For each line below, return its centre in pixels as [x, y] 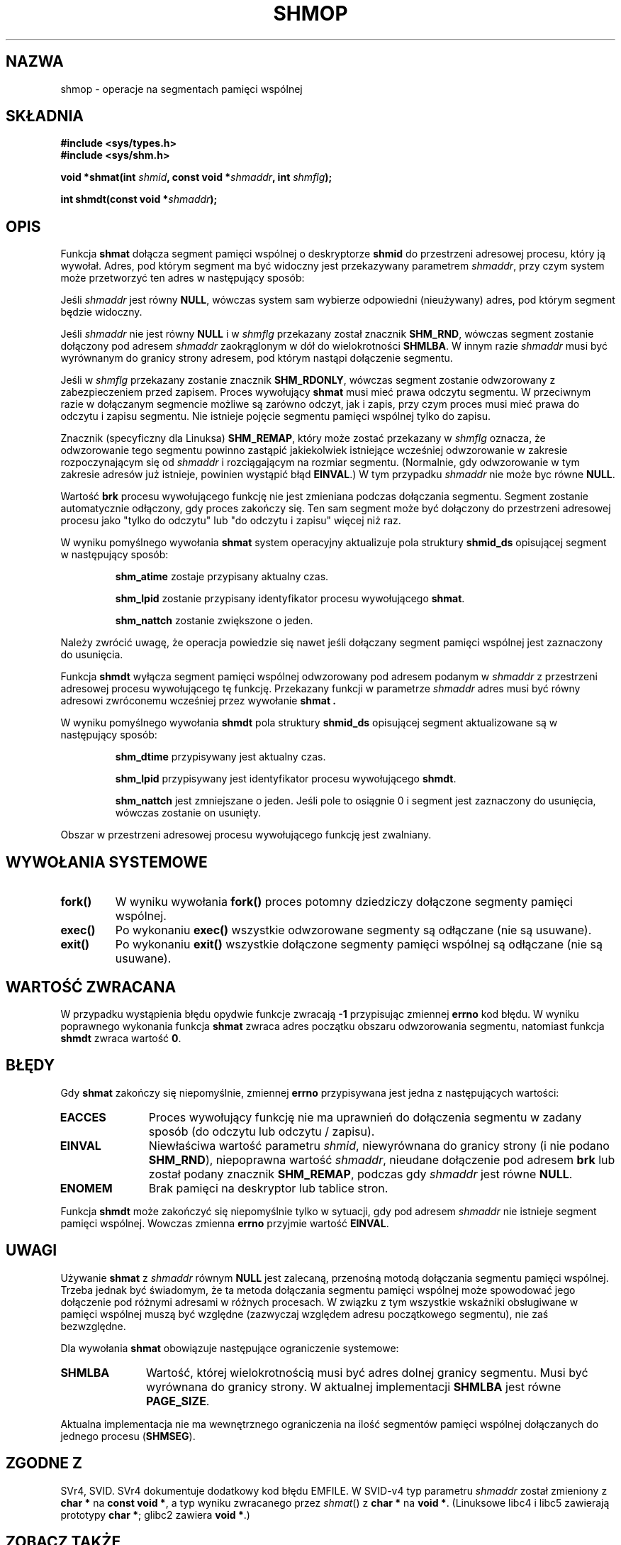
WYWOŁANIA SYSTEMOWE [107, 862]
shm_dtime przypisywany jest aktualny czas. [220, 757]
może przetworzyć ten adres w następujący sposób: [183, 278]
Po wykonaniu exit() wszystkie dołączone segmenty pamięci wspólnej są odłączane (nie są [359, 945]
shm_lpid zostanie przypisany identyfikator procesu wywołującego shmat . [290, 599]
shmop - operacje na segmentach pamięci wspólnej [181, 89]
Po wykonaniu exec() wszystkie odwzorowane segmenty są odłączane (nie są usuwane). [353, 930]
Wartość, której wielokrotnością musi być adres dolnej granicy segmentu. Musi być [367, 1372]
